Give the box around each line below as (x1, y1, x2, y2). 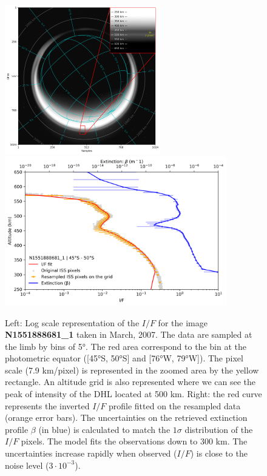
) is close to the (190, 447, 248, 460)
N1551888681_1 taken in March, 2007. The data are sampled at (5, 328, 252, 341)
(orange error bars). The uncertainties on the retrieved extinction (5, 411, 248, 424)
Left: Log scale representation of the (5, 316, 140, 329)
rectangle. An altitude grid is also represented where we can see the (5, 375, 256, 388)
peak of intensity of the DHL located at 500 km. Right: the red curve (5, 387, 262, 400)
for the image (158, 316, 208, 329)
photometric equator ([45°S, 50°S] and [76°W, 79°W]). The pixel (5, 352, 243, 364)
